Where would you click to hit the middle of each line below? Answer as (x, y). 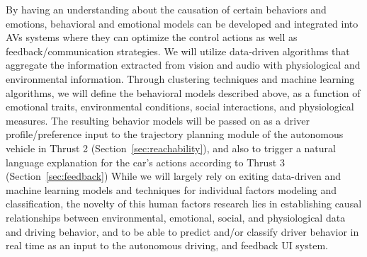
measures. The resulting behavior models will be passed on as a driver (158, 120)
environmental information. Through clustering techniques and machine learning (180, 78)
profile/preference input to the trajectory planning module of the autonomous (175, 134)
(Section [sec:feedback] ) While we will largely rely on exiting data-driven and (174, 176)
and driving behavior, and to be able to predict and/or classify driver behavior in (182, 231)
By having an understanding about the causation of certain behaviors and (166, 9)
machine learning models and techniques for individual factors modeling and (171, 189)
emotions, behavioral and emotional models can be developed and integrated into (182, 23)
